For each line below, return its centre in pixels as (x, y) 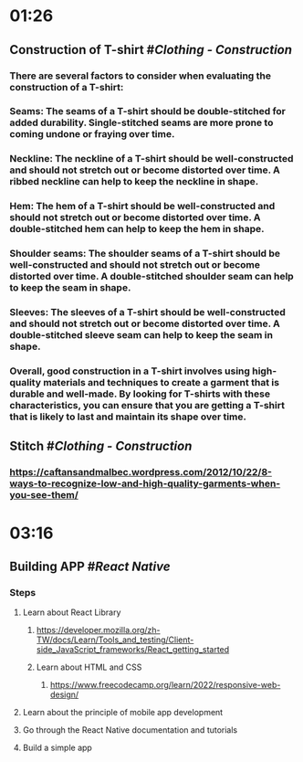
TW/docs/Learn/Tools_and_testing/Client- (115, 640)
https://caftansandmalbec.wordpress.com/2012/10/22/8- (141, 472)
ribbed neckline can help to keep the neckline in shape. (134, 182)
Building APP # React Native (90, 566)
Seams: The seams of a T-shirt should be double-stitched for (147, 111)
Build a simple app (57, 748)
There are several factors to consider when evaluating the (141, 76)
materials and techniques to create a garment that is (161, 383)
